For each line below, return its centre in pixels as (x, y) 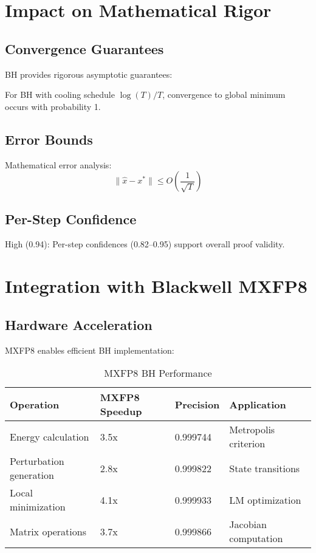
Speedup (121, 411)
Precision (197, 404)
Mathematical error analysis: (58, 164)
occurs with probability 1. (53, 106)
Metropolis (252, 430)
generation (32, 475)
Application (258, 404)
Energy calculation (50, 436)
